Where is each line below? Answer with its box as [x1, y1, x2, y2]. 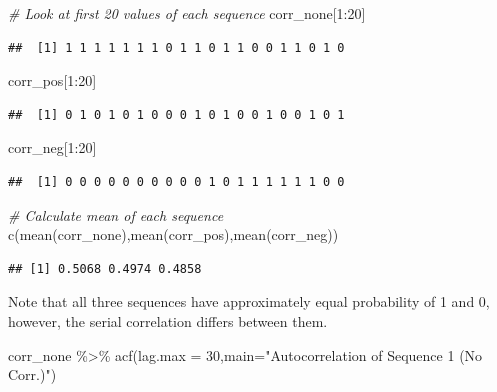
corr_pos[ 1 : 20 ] [8, 70, 97, 91]
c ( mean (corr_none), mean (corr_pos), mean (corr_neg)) [8, 224, 339, 245]
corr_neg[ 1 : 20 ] [8, 137, 97, 158]
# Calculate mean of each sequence [8, 204, 224, 225]
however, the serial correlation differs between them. [8, 310, 328, 331]
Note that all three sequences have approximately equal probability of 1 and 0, [8, 291, 490, 312]
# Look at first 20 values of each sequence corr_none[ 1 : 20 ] [8, 3, 366, 23]
